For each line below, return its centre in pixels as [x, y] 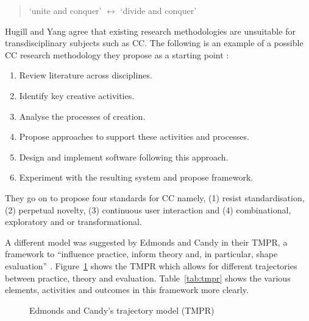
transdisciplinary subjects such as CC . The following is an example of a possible [154, 43]
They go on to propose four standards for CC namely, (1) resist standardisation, [155, 197]
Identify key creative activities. [77, 95]
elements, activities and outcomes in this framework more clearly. [127, 290]
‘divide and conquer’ [158, 10]
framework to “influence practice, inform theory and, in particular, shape [141, 254]
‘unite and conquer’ [65, 10]
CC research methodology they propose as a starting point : [117, 54]
